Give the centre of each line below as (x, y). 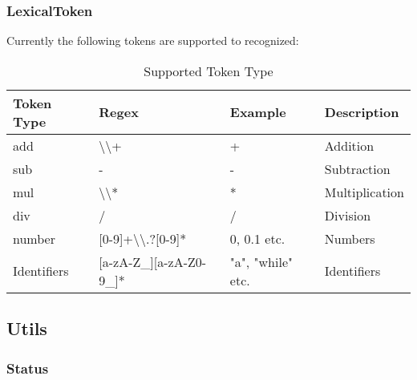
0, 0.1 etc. (257, 238)
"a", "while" (261, 261)
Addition (349, 145)
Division (348, 215)
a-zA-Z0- (182, 261)
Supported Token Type (208, 71)
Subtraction (357, 168)
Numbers (350, 238)
